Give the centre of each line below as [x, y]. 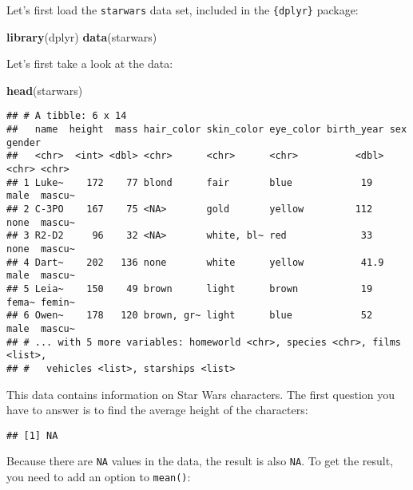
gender [24, 142]
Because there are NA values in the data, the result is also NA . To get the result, [200, 461]
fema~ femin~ [41, 302]
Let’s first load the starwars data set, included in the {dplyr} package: [183, 10]
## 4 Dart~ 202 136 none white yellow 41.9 [195, 262]
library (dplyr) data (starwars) [82, 36]
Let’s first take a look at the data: [90, 63]
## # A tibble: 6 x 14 [67, 116]
